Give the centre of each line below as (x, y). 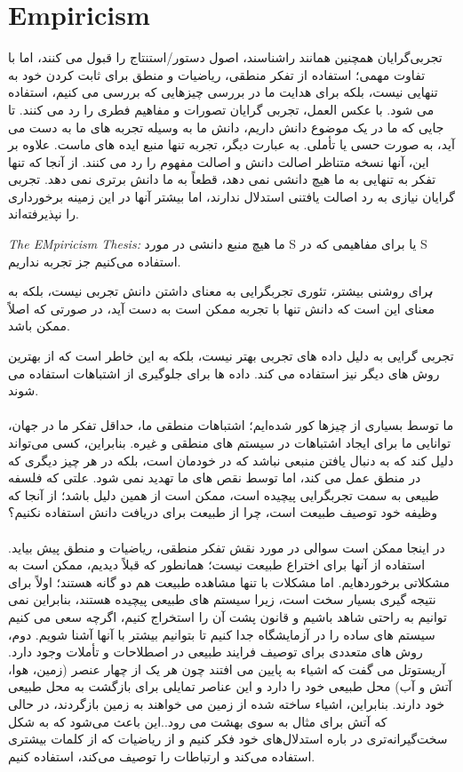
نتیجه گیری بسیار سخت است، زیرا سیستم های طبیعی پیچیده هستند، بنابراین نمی (222, 599)
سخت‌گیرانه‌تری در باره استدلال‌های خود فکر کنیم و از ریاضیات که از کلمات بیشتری (228, 739)
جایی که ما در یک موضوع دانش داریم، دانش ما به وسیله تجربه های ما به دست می (226, 127)
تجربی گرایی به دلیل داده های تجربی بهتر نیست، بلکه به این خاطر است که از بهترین (231, 356)
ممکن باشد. (39, 326)
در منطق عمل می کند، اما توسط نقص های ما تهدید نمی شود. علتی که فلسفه (215, 478)
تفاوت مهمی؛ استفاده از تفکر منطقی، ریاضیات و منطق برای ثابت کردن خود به (217, 74)
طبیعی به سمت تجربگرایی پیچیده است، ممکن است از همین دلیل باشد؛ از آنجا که (224, 494)
